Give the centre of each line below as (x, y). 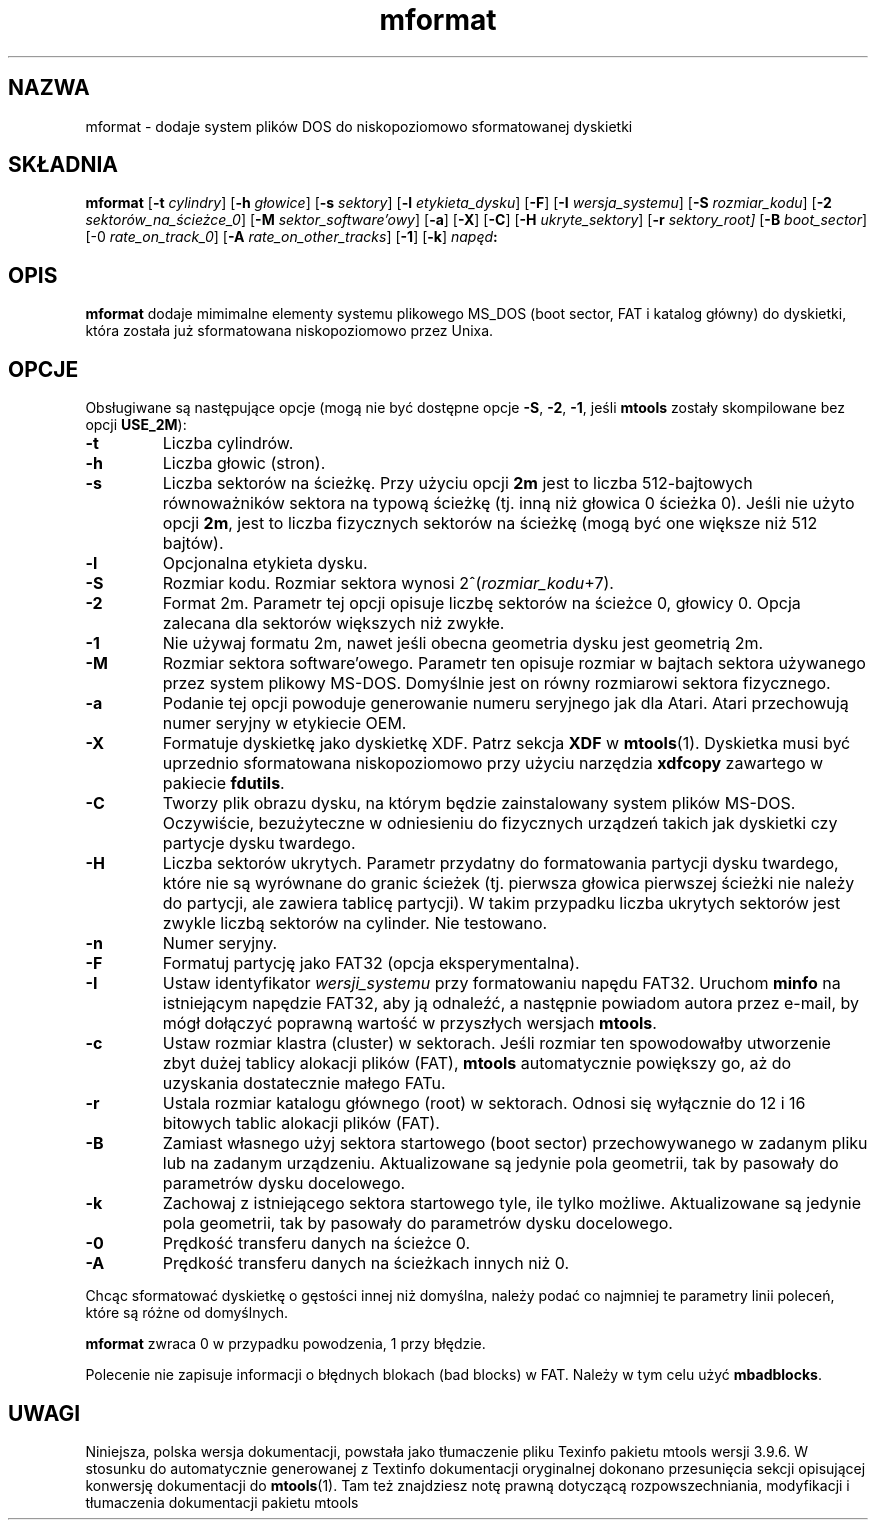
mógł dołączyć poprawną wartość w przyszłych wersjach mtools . (409, 1023)
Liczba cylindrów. (228, 443)
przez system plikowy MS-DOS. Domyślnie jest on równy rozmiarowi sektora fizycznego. (496, 683)
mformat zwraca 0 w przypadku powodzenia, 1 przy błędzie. (285, 1344)
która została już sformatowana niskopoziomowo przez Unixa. (289, 331)
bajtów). (193, 543)
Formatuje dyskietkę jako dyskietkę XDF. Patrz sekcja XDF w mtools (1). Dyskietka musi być (506, 743)
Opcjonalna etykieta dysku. (265, 563)
